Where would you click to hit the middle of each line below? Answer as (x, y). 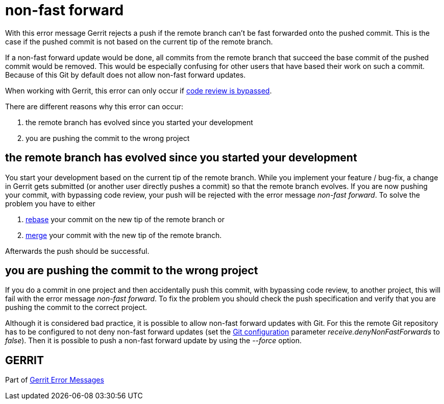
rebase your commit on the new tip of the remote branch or (125, 219)
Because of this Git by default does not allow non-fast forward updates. (126, 75)
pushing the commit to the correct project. (76, 307)
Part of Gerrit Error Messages (55, 380)
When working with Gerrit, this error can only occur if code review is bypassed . (139, 90)
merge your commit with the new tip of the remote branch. (124, 235)
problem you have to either (50, 203)
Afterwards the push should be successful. (77, 251)
